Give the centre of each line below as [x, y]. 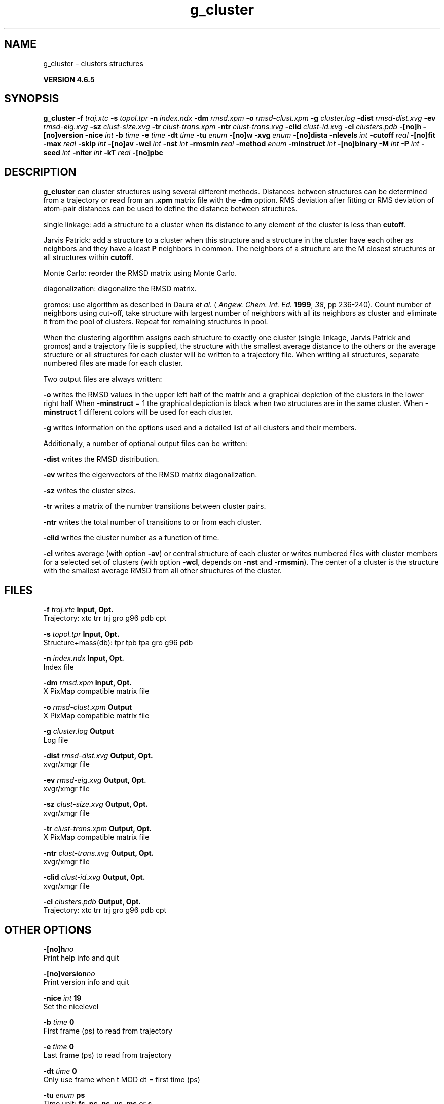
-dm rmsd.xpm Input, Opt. [87, 683]
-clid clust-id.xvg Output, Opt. [94, 877]
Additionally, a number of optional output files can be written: [145, 444]
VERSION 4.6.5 [69, 79]
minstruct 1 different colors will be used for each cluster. [138, 412]
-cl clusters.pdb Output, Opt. [92, 902]
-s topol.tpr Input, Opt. [81, 634]
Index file [59, 667]
